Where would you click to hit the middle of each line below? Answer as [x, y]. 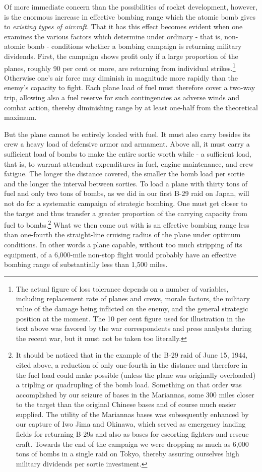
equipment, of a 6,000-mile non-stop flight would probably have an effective [120, 254]
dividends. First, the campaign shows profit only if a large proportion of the [121, 56]
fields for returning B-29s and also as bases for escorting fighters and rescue [132, 434]
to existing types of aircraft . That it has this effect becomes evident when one [123, 26]
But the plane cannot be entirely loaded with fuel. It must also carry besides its [127, 134]
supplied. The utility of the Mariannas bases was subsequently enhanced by [132, 414]
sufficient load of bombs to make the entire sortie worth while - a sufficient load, [128, 153]
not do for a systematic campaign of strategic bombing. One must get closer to [126, 203]
